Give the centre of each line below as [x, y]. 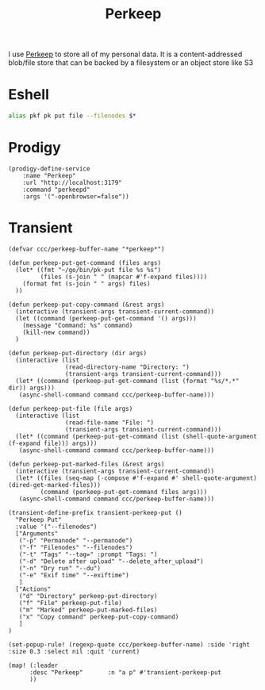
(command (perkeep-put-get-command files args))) [124, 492]
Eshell [29, 95]
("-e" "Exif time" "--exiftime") [74, 575]
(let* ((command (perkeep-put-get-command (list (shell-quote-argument [136, 436]
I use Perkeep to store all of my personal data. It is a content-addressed [125, 54]
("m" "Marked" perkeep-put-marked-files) [88, 610]
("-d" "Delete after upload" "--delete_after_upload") [111, 561]
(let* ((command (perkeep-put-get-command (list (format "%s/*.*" [127, 381]
